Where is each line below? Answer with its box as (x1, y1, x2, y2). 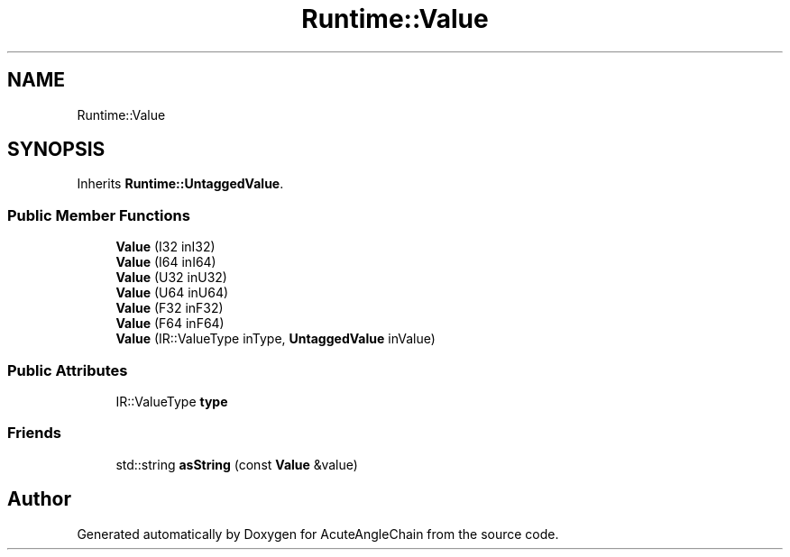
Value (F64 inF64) (115, 315, 225, 332)
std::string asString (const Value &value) (115, 456, 358, 472)
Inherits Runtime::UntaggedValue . (77, 176, 284, 192)
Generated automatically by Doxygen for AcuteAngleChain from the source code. (77, 525, 559, 542)
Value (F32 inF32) (115, 300, 224, 316)
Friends (7, 424, 61, 443)
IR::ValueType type (115, 393, 228, 409)
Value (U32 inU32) (115, 269, 227, 286)
